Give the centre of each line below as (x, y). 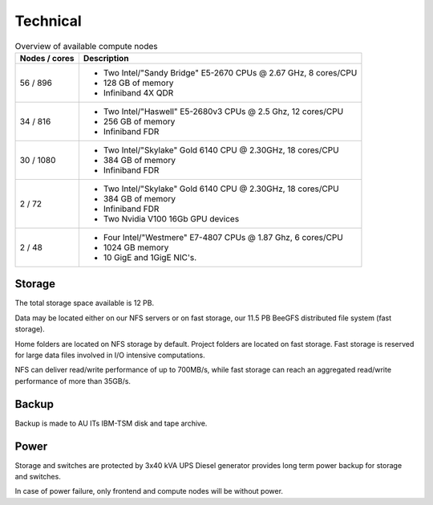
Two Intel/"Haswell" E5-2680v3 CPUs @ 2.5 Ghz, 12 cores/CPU (223, 111)
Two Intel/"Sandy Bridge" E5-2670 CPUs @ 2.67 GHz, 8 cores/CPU (230, 72)
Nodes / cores (47, 58)
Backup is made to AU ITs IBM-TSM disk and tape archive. (111, 423)
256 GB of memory (139, 121)
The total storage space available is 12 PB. (85, 303)
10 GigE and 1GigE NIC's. (150, 257)
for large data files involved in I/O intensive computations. (110, 355)
